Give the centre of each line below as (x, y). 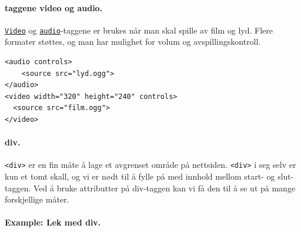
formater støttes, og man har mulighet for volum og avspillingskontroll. (133, 42)
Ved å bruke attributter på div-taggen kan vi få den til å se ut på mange (164, 188)
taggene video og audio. (54, 7)
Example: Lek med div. (53, 222)
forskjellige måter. (37, 199)
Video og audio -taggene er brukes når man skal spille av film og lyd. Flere (139, 30)
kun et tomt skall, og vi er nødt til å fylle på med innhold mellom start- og (140, 176)
